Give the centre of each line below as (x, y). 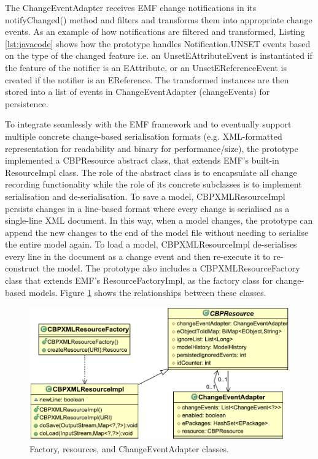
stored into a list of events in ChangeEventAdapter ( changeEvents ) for (138, 92)
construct (22, 268)
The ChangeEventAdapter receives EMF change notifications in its (131, 7)
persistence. (27, 103)
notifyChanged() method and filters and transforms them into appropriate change (159, 19)
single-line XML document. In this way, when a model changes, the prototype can (159, 220)
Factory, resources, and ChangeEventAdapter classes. (129, 448)
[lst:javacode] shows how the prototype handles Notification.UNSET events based (158, 43)
